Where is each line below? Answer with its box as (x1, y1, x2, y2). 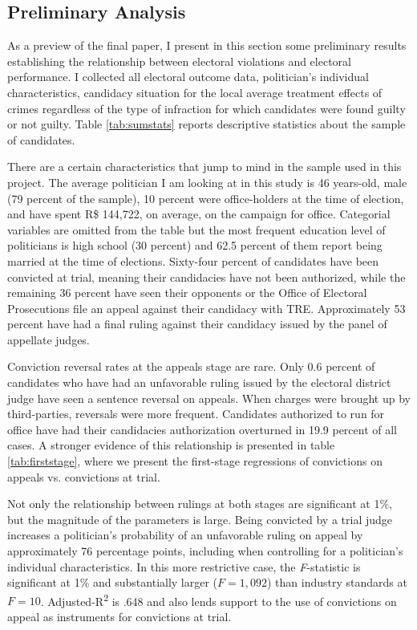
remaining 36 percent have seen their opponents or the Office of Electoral (7, 284, 367, 301)
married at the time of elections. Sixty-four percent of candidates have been (7, 252, 379, 269)
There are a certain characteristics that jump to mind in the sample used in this (7, 158, 402, 175)
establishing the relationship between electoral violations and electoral (7, 52, 351, 69)
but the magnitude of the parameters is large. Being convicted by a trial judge (7, 510, 393, 527)
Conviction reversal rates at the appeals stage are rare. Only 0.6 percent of (7, 358, 375, 375)
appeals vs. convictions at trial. (7, 468, 160, 485)
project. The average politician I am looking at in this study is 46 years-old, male (7, 173, 407, 190)
